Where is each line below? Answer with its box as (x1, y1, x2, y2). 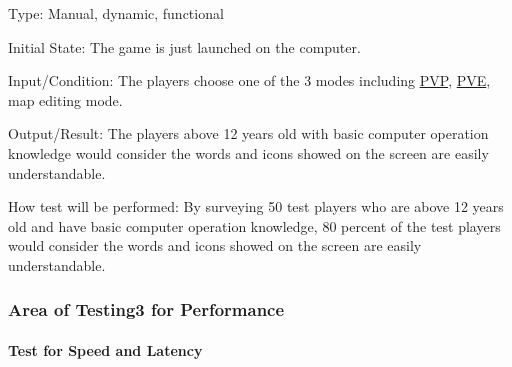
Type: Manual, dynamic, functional (8, 3, 224, 23)
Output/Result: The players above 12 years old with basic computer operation (8, 123, 489, 144)
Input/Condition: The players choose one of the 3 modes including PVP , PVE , (8, 70, 491, 91)
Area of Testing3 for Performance (8, 297, 285, 322)
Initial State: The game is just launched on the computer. (8, 36, 361, 57)
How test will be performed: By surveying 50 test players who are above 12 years (8, 196, 504, 217)
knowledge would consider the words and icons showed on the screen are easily (8, 142, 489, 163)
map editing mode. (8, 89, 123, 110)
